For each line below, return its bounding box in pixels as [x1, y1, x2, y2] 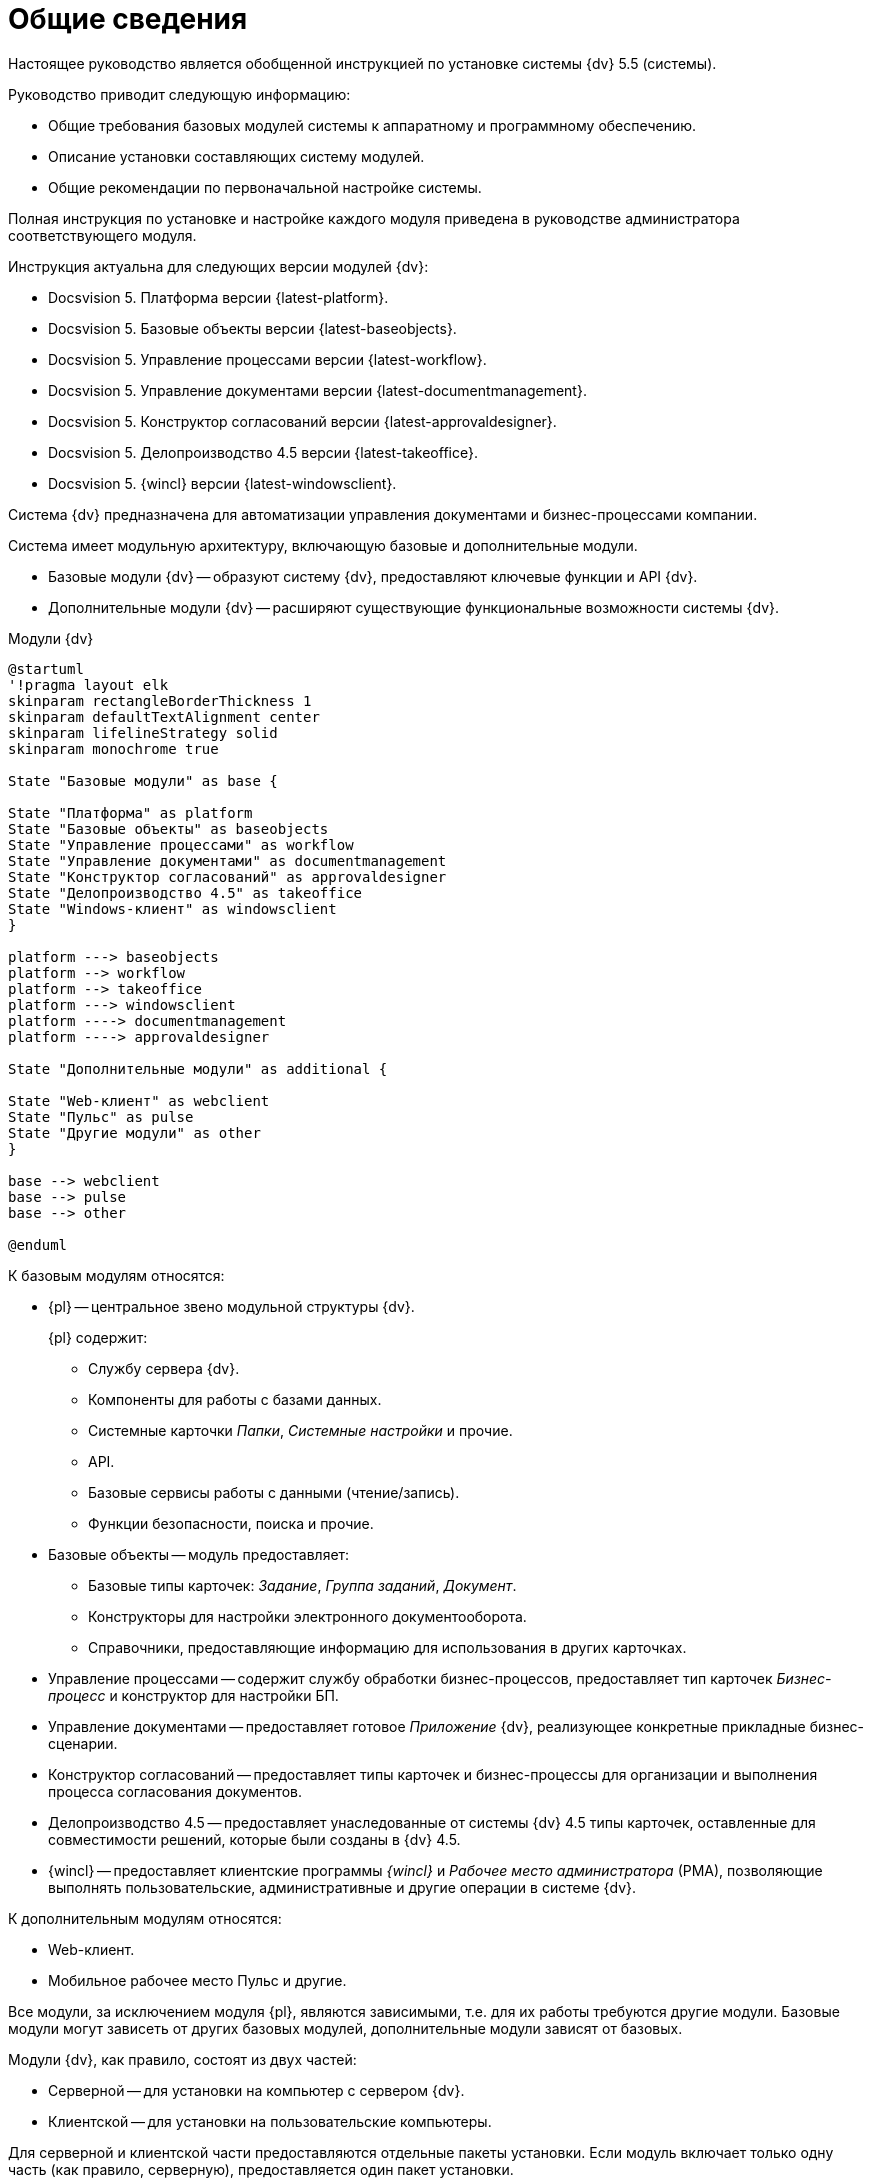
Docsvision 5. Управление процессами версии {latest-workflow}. [48, 350, 487, 368]
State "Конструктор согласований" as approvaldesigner [8, 868, 447, 885]
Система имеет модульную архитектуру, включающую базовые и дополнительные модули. [8, 536, 638, 554]
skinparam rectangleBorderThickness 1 [8, 692, 312, 709]
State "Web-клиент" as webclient [8, 1092, 270, 1109]
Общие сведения [8, 2, 248, 36]
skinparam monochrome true [8, 740, 219, 757]
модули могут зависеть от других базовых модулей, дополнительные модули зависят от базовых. [8, 2019, 683, 2037]
